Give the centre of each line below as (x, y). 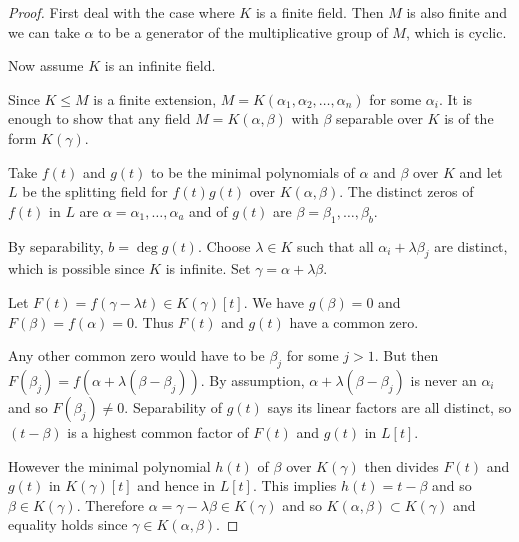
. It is (455, 98)
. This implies (294, 485)
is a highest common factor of (158, 431)
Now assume (46, 65)
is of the (469, 118)
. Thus (154, 321)
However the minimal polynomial (109, 465)
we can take (44, 31)
